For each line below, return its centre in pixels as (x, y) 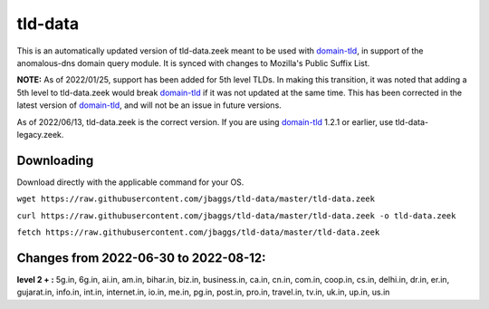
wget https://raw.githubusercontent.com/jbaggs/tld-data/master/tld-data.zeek (196, 199)
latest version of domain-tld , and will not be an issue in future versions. (149, 105)
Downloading (55, 160)
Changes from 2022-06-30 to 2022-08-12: (141, 258)
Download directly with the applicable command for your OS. (130, 182)
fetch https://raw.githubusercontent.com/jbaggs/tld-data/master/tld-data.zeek (198, 232)
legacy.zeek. (40, 134)
